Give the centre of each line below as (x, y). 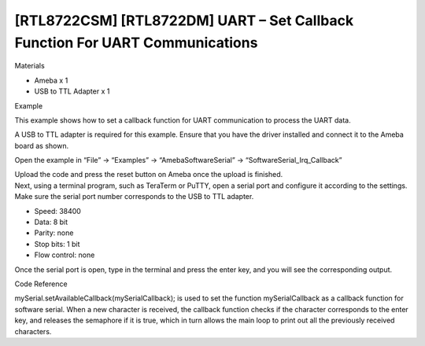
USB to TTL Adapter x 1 (72, 91)
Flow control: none (65, 255)
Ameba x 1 (51, 80)
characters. (33, 331)
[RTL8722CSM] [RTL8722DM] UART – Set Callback (184, 20)
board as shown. (42, 145)
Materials (30, 66)
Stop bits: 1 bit (57, 244)
